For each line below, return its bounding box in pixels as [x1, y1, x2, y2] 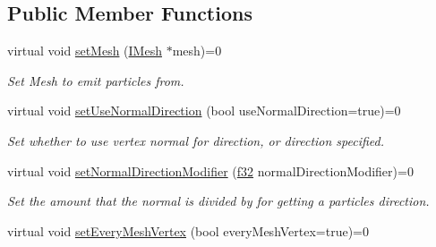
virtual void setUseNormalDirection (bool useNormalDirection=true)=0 [7, 101, 401, 120]
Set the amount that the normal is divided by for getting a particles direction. [7, 192, 430, 210]
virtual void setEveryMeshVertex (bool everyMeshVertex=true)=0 [7, 221, 370, 240]
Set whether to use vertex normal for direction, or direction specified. [7, 131, 385, 149]
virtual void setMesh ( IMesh [7, 41, 162, 60]
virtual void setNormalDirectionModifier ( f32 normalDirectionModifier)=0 [7, 161, 414, 180]
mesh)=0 [172, 41, 222, 60]
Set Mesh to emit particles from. [7, 71, 184, 89]
